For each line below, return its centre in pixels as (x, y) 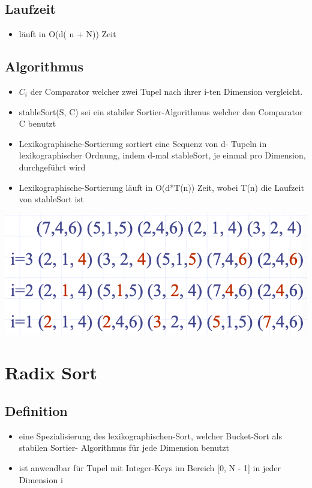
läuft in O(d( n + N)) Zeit (67, 34)
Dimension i (41, 479)
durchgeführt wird (52, 167)
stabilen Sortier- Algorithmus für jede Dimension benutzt (124, 447)
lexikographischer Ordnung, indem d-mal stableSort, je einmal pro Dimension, (162, 155)
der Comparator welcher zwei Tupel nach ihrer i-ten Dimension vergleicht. (166, 91)
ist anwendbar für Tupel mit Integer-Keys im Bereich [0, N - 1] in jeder (150, 467)
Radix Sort (51, 372)
